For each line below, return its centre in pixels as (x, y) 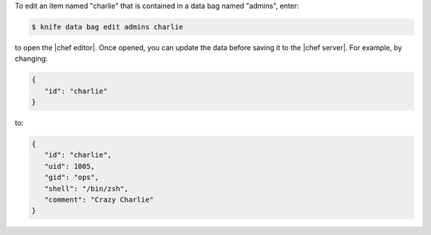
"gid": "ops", (72, 178)
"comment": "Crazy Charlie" (99, 200)
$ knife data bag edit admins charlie (107, 27)
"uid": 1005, (70, 166)
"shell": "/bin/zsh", (87, 188)
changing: (31, 59)
